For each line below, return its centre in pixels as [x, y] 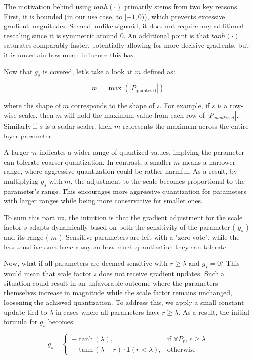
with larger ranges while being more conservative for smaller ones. [103, 201]
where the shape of [32, 105]
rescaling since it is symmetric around [61, 35]
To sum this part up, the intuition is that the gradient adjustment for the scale [123, 217]
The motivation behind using [48, 6]
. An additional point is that [166, 35]
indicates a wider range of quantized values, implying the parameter [142, 152]
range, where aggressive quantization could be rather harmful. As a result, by [121, 171]
